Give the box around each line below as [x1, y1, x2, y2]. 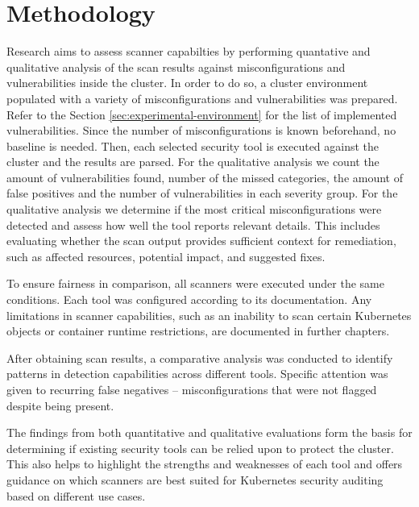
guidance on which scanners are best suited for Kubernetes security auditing [6, 471, 384, 488]
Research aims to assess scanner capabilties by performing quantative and [6, 43, 371, 60]
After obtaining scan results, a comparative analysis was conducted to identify [6, 349, 393, 366]
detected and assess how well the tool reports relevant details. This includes [6, 216, 380, 233]
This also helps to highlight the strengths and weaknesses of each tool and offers [6, 455, 403, 472]
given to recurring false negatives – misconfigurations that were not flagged [6, 381, 377, 397]
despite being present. [6, 397, 114, 413]
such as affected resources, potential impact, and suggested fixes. [6, 247, 326, 264]
